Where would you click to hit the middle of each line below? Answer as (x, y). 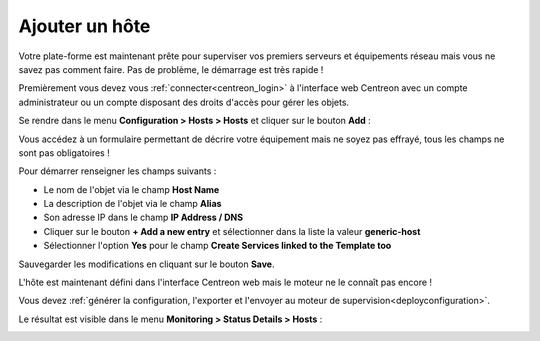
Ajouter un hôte (84, 26)
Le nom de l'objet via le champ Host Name (131, 189)
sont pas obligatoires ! (64, 152)
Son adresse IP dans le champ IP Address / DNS (143, 217)
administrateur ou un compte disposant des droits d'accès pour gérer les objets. (184, 102)
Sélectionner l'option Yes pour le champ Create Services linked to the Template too (217, 246)
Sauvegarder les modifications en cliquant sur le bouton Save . (146, 264)
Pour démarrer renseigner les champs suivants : (117, 171)
